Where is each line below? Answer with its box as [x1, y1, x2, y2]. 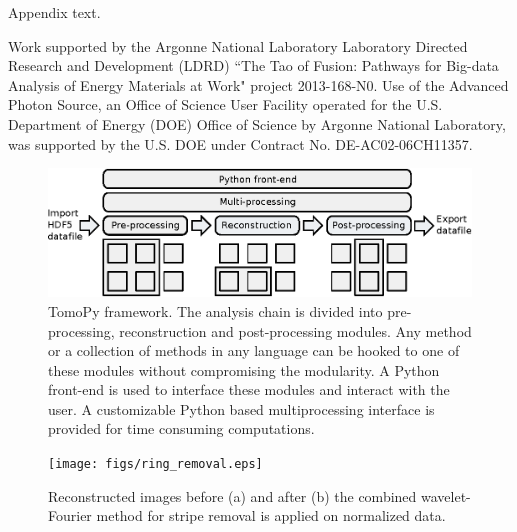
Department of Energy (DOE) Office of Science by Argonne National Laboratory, [8, 113, 506, 134]
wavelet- [421, 485, 471, 506]
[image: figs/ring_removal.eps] [48, 457, 263, 472]
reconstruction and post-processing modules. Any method [119, 320, 472, 341]
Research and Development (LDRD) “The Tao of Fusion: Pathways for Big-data [8, 55, 499, 76]
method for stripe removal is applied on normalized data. [96, 505, 446, 526]
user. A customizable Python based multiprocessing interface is [48, 398, 435, 419]
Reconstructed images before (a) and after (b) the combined [48, 485, 417, 506]
